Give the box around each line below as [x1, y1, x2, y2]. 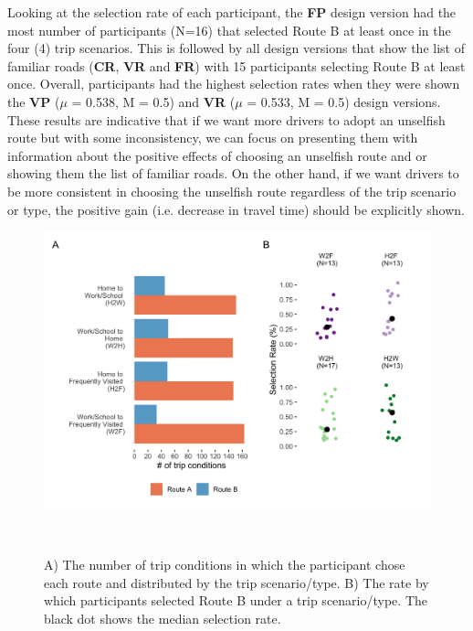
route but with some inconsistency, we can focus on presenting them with [7, 128, 418, 147]
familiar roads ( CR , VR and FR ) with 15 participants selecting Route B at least [7, 56, 466, 75]
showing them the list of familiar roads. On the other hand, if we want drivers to [7, 164, 459, 183]
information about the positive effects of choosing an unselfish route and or [7, 145, 427, 165]
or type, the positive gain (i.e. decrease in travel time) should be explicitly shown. [7, 199, 465, 219]
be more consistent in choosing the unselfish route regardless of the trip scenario [7, 181, 457, 200]
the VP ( [7, 91, 60, 111]
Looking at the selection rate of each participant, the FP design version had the [7, 3, 457, 21]
